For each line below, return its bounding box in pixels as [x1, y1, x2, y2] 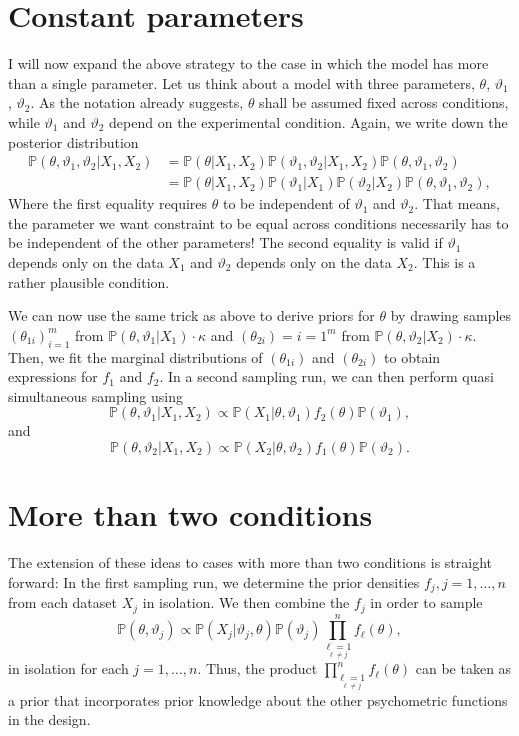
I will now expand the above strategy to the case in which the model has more [8, 53, 489, 74]
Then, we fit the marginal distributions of [8, 346, 263, 367]
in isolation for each [8, 658, 129, 679]
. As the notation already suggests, [30, 92, 244, 113]
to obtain [384, 346, 441, 367]
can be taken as [415, 658, 512, 679]
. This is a [413, 251, 476, 272]
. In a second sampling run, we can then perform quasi [159, 366, 494, 387]
